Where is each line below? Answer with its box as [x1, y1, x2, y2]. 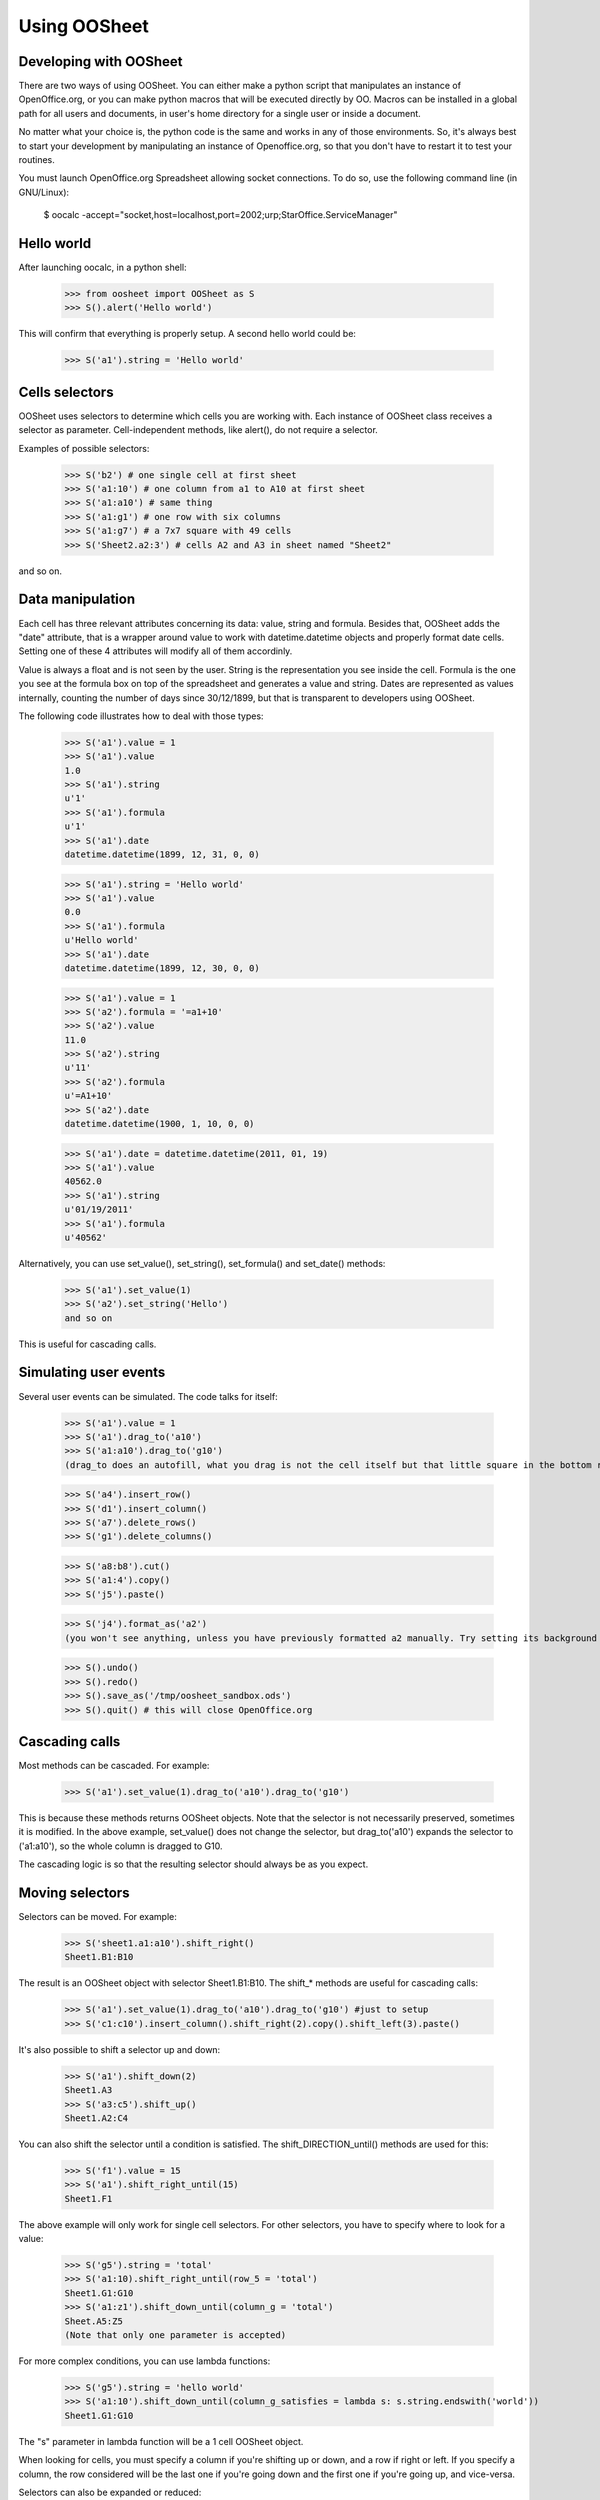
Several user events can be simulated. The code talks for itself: [18, 1390, 279, 1402]
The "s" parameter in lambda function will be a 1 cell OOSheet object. [18, 2435, 304, 2447]
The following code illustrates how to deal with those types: [18, 710, 264, 722]
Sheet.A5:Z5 [64, 2315, 124, 2327]
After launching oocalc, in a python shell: [18, 261, 187, 274]
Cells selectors [18, 383, 114, 400]
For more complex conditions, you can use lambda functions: [18, 2355, 271, 2367]
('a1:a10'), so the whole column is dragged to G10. [18, 1840, 223, 1852]
